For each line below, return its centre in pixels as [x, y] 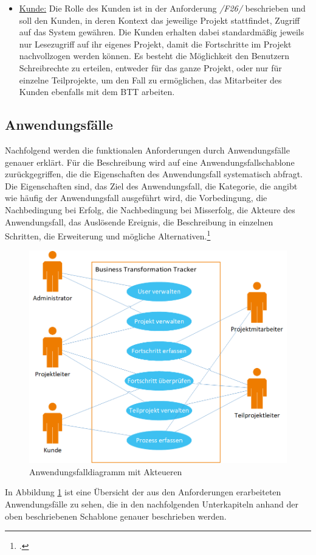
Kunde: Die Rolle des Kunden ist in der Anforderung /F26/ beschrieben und [162, 8]
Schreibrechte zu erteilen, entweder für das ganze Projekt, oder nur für [150, 67]
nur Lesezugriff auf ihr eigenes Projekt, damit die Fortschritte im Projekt [155, 44]
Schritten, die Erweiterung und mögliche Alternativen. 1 [108, 235]
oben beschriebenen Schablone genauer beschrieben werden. [116, 516]
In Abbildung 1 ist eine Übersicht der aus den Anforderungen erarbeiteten [143, 492]
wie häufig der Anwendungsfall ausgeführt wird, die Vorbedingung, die [136, 198]
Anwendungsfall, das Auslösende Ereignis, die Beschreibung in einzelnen [139, 221]
